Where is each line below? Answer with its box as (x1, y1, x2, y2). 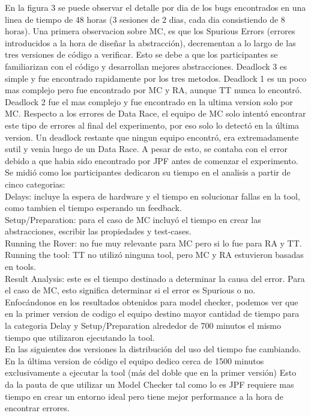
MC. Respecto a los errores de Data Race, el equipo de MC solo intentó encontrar (5, 107, 306, 120)
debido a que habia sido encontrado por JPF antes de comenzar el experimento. (5, 154, 298, 167)
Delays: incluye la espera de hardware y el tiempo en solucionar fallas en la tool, (5, 189, 300, 202)
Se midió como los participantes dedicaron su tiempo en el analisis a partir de (5, 166, 291, 179)
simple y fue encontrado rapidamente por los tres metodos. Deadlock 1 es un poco (5, 72, 307, 84)
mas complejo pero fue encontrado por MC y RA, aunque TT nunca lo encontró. (5, 84, 302, 96)
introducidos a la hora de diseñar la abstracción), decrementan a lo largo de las (5, 36, 296, 49)
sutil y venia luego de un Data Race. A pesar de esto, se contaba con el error (5, 142, 288, 155)
